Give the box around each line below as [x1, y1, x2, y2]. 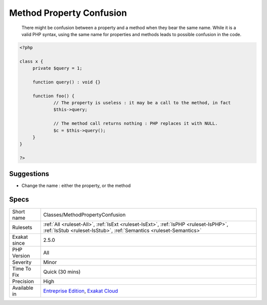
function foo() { [32, 93, 75, 99]
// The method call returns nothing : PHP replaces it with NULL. [53, 121, 218, 126]
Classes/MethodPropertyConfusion [43, 211, 126, 218]
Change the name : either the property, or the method [21, 183, 131, 189]
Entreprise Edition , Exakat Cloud [43, 287, 118, 294]
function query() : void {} [32, 79, 101, 85]
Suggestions [9, 169, 49, 178]
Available [12, 284, 34, 291]
